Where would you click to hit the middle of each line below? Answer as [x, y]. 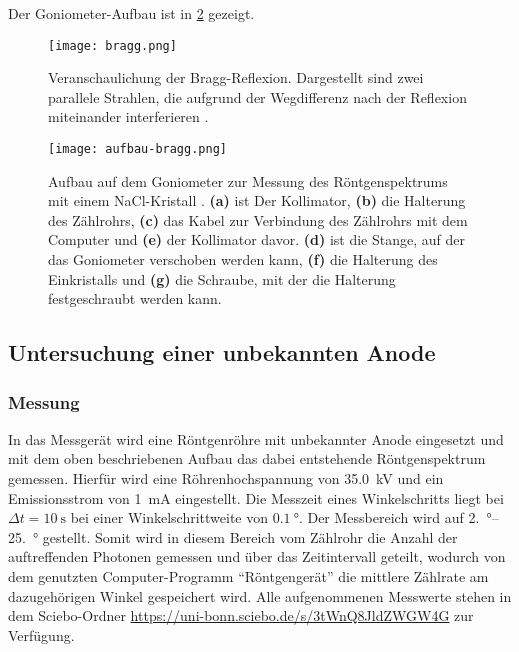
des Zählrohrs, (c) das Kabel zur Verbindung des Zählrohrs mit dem [258, 219]
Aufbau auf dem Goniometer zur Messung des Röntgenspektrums [248, 180]
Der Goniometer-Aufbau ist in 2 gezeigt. [131, 13]
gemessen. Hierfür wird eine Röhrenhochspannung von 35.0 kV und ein [226, 478]
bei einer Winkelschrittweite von [169, 517]
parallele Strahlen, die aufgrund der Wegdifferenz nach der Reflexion [257, 96]
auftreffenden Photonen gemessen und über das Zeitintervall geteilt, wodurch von [257, 556]
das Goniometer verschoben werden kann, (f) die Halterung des [243, 259]
